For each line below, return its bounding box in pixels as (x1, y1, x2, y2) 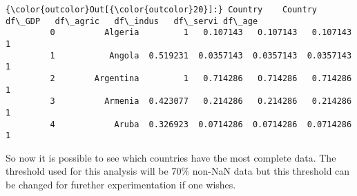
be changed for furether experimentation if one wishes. (6, 177, 236, 192)
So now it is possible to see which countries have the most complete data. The (6, 150, 336, 164)
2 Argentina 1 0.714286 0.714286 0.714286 (50, 73, 352, 83)
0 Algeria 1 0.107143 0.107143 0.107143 (50, 28, 352, 38)
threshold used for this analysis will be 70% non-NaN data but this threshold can (6, 164, 350, 178)
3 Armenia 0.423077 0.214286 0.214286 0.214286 (50, 96, 352, 107)
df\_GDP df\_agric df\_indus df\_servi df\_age (6, 16, 258, 26)
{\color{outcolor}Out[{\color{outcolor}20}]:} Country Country (6, 5, 318, 14)
